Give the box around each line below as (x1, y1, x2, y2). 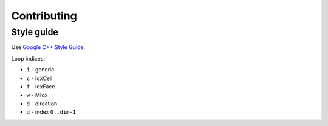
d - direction (26, 100, 58, 107)
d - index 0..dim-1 (26, 108, 76, 116)
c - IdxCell (26, 75, 53, 82)
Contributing (11, 9, 77, 22)
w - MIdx (26, 91, 48, 99)
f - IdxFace (26, 82, 55, 90)
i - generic (26, 66, 55, 73)
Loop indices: (11, 55, 46, 62)
